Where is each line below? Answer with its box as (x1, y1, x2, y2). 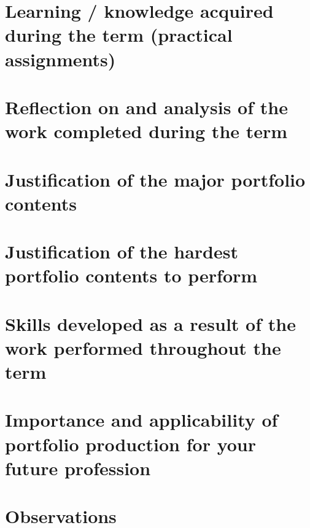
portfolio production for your (5, 431, 256, 456)
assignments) (5, 46, 116, 71)
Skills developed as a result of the (5, 311, 296, 336)
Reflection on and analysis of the (5, 94, 288, 119)
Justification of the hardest (5, 239, 238, 264)
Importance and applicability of (5, 407, 278, 432)
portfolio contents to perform (5, 263, 258, 288)
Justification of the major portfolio (5, 166, 306, 192)
